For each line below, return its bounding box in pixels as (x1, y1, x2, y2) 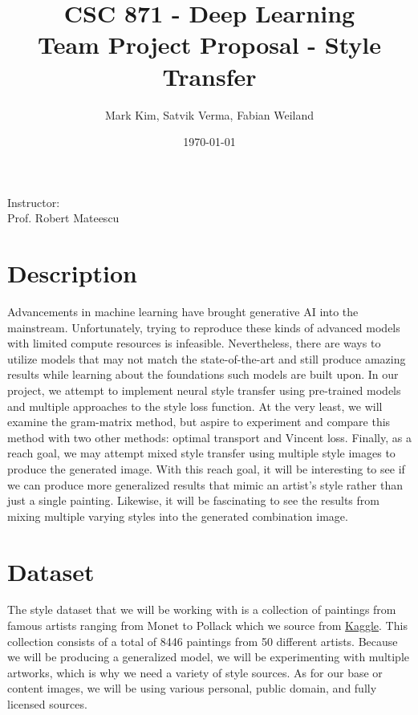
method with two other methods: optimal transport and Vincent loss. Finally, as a (7, 429, 412, 445)
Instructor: (7, 193, 60, 210)
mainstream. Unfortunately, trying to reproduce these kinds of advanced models (7, 319, 400, 335)
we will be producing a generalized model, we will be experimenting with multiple (7, 648, 410, 665)
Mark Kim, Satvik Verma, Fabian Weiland (104, 106, 315, 123)
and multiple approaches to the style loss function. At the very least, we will (7, 397, 383, 414)
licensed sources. (7, 696, 87, 712)
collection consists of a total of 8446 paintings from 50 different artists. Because (7, 632, 398, 649)
